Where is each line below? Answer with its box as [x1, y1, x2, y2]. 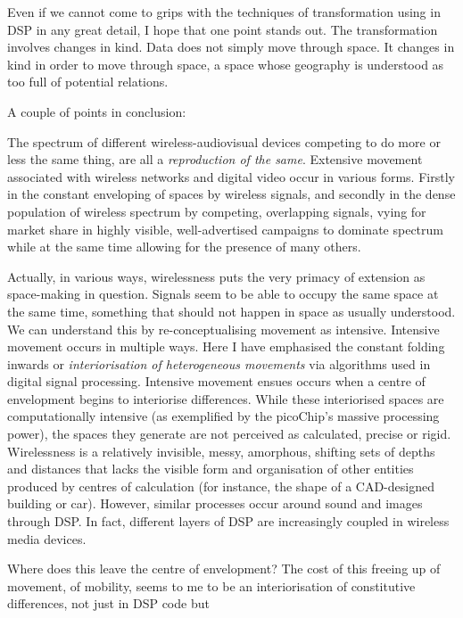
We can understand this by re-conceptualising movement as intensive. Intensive [7, 319, 440, 338]
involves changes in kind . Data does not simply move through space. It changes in [7, 37, 455, 56]
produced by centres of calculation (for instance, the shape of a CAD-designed [7, 476, 434, 495]
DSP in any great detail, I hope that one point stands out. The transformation [7, 20, 438, 38]
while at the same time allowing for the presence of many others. [7, 237, 361, 256]
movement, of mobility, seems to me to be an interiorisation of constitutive [7, 576, 416, 595]
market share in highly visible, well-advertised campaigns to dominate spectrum [7, 219, 443, 238]
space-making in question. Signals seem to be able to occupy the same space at [7, 284, 439, 303]
